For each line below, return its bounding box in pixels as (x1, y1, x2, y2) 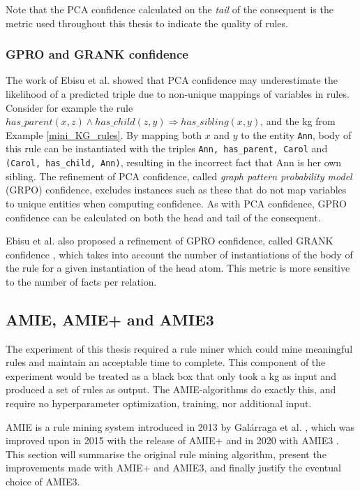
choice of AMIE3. (6, 474, 80, 489)
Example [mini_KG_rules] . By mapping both (6, 127, 202, 142)
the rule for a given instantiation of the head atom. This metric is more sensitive (6, 261, 350, 275)
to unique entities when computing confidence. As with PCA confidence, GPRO (6, 196, 347, 210)
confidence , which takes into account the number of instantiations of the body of (6, 247, 353, 261)
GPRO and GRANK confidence (6, 45, 188, 63)
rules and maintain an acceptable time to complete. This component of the (6, 355, 326, 369)
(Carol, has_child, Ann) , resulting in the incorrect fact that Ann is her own (6, 155, 342, 170)
